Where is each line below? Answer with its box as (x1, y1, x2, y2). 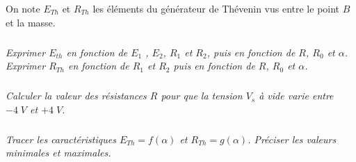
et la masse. (6, 15, 56, 29)
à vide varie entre (259, 88, 334, 103)
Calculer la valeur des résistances (6, 88, 147, 103)
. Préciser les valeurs (248, 131, 337, 146)
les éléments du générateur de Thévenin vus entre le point (92, 1, 340, 15)
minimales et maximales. (6, 145, 111, 160)
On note (6, 1, 40, 15)
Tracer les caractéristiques (6, 131, 116, 146)
